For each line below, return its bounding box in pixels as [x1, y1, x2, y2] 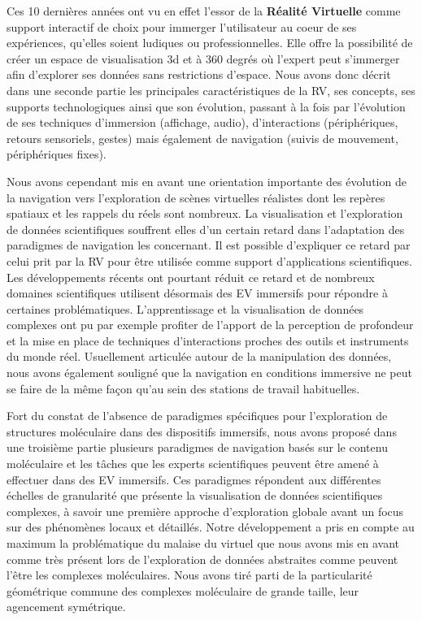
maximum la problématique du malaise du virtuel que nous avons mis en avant [7, 535, 399, 551]
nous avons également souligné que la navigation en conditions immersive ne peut [7, 364, 412, 381]
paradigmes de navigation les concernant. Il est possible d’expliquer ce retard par [7, 236, 411, 254]
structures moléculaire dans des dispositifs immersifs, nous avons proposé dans [7, 423, 397, 440]
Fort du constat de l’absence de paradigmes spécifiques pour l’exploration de [7, 407, 388, 424]
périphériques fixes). [7, 145, 107, 163]
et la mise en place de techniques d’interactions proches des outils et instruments [7, 332, 409, 349]
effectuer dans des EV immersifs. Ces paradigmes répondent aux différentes [7, 470, 381, 488]
